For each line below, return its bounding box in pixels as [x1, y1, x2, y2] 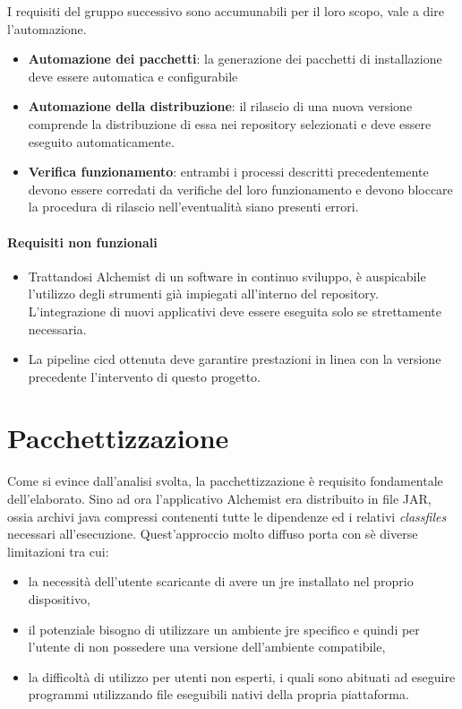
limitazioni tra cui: [7, 541, 109, 560]
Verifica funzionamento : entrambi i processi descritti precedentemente [28, 162, 429, 181]
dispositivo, [28, 589, 90, 608]
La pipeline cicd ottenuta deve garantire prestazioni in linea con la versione [28, 350, 441, 368]
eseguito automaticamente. [28, 132, 175, 151]
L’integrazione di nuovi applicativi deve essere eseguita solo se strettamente [28, 301, 441, 320]
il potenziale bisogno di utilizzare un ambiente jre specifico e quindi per [28, 619, 420, 638]
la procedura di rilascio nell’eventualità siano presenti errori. [28, 197, 359, 216]
